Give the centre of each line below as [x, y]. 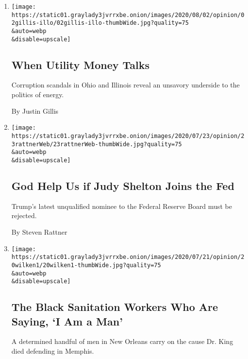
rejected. [24, 215]
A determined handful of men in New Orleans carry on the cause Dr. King [122, 341]
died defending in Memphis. [53, 351]
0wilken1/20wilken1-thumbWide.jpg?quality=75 [86, 265]
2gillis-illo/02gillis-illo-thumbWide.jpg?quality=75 [100, 23]
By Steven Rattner [39, 231]
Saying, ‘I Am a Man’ [67, 321]
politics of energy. [38, 94]
